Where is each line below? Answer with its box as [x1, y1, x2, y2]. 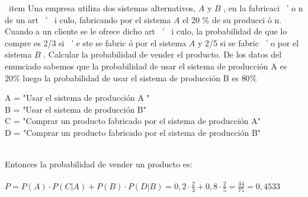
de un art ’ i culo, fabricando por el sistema [5, 13, 171, 26]
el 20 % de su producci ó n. [182, 13, 282, 26]
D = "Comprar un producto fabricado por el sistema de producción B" [5, 126, 261, 138]
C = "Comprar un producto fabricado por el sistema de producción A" [5, 115, 261, 127]
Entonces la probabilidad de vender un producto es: [5, 158, 192, 170]
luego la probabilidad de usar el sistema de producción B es [23, 71, 239, 84]
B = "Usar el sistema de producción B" [5, 103, 147, 115]
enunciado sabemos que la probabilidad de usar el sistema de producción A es [5, 59, 287, 72]
